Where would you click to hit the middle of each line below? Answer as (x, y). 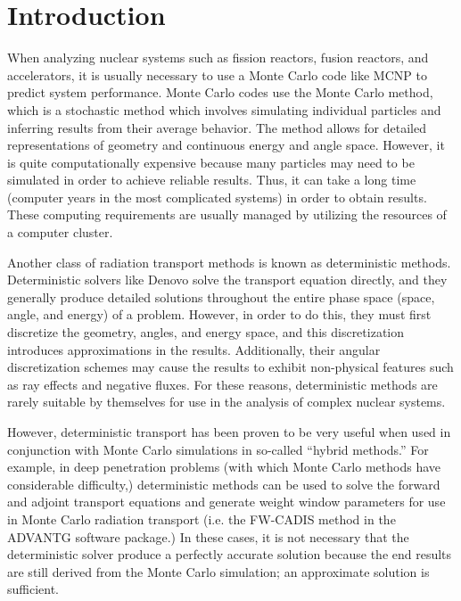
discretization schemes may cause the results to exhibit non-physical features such (230, 367)
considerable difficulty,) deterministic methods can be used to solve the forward (224, 484)
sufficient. (33, 589)
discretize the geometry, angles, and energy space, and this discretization (206, 332)
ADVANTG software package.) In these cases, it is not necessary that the (208, 536)
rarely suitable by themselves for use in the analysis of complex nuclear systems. (226, 402)
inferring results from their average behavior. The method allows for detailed (217, 127)
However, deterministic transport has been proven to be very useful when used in (229, 432)
